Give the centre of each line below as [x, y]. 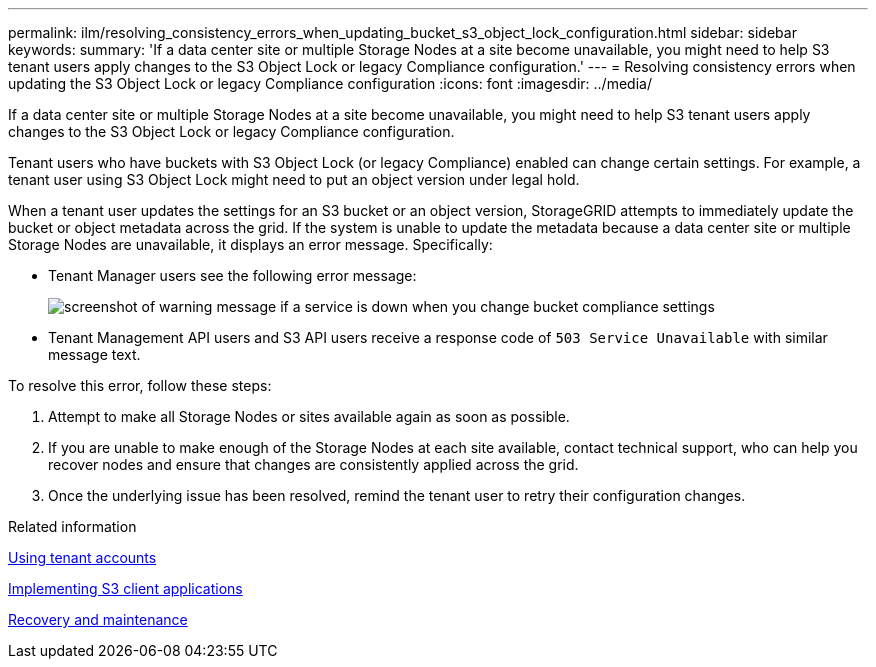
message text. [94, 354]
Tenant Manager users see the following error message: [232, 275]
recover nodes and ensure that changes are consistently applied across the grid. [313, 464]
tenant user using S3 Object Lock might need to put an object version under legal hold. [294, 179]
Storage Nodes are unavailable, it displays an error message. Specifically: [250, 244]
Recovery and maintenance [98, 619]
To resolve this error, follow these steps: [140, 385]
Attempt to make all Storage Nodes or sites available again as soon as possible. [309, 416]
